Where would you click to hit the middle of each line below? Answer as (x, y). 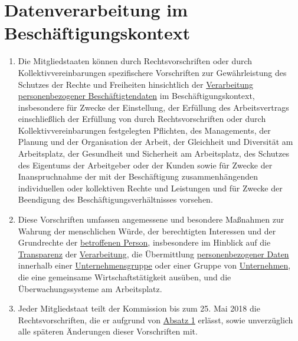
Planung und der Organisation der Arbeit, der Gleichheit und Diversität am (155, 142)
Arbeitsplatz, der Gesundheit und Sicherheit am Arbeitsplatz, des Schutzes (153, 153)
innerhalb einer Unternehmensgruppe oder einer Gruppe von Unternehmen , (154, 265)
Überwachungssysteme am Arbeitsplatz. (90, 288)
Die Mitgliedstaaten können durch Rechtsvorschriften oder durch (135, 61)
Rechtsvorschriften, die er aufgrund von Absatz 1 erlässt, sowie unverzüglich (155, 320)
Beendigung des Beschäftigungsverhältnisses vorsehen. (115, 199)
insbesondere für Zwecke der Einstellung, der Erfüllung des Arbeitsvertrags (153, 107)
